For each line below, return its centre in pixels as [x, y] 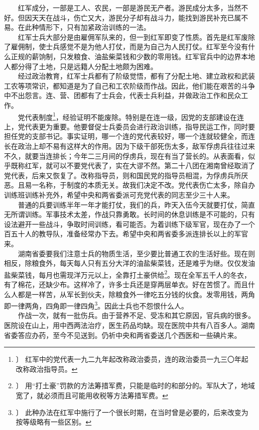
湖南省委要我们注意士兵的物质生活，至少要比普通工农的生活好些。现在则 [136, 253]
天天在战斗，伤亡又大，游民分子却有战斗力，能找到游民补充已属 [136, 17]
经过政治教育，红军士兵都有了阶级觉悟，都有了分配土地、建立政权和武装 [136, 76]
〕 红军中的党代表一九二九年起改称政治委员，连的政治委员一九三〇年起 [132, 359]
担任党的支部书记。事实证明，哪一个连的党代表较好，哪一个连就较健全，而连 [129, 136]
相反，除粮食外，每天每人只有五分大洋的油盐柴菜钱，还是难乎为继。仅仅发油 [129, 263]
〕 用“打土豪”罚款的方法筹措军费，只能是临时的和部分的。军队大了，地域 [135, 385]
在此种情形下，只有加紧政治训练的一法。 [84, 27]
